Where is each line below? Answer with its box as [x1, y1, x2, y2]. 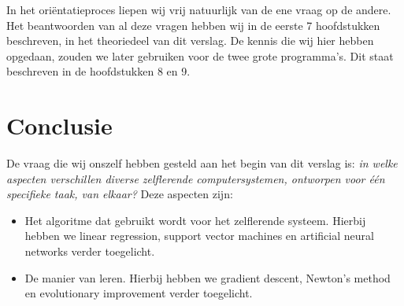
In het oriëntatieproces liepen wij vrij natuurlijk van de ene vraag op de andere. [6, 2, 391, 17]
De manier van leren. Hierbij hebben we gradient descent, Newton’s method [24, 269, 391, 286]
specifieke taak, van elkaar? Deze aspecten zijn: [6, 186, 233, 202]
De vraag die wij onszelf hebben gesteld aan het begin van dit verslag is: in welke [6, 155, 398, 171]
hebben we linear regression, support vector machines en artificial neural [24, 227, 374, 244]
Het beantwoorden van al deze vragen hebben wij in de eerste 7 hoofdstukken [6, 17, 380, 33]
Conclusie [6, 109, 113, 142]
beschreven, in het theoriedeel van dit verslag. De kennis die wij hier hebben [6, 32, 374, 49]
